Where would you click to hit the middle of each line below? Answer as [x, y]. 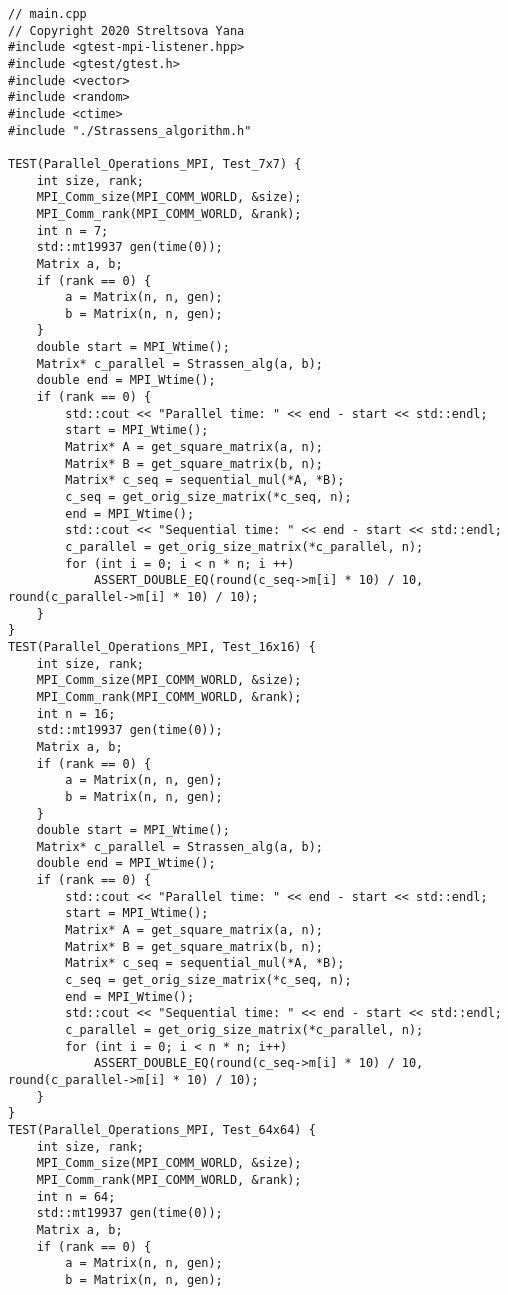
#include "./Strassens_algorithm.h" [130, 130]
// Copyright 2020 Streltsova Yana [126, 30]
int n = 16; [76, 713]
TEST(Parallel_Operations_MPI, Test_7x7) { [155, 163]
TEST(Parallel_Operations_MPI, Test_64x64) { [162, 1129]
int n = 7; [72, 230]
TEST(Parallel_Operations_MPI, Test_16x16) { [162, 646]
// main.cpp [47, 14]
